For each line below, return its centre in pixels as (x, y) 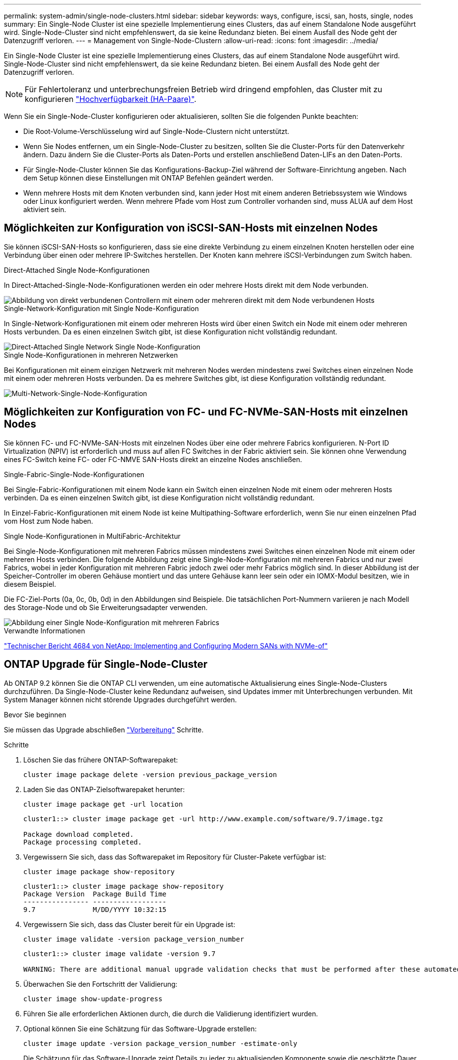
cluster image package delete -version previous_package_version (150, 774)
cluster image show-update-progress (93, 999)
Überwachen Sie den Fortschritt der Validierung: (100, 984)
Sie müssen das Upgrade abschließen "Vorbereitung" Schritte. (104, 729)
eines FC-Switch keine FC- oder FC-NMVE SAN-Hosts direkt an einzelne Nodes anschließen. (153, 459)
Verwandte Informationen (45, 630)
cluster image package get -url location (103, 804)
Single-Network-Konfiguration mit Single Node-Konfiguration (101, 308)
